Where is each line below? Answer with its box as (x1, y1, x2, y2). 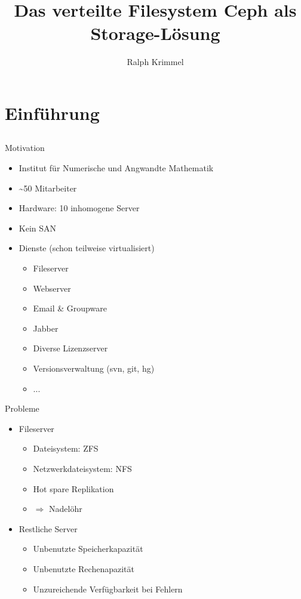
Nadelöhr (48, 502, 82, 515)
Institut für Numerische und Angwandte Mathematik (19, 162, 214, 174)
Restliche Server (19, 522, 78, 535)
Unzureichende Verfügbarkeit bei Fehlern (33, 582, 183, 595)
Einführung (5, 100, 100, 125)
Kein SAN (19, 221, 57, 234)
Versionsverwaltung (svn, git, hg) (33, 362, 155, 375)
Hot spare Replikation (33, 482, 114, 495)
